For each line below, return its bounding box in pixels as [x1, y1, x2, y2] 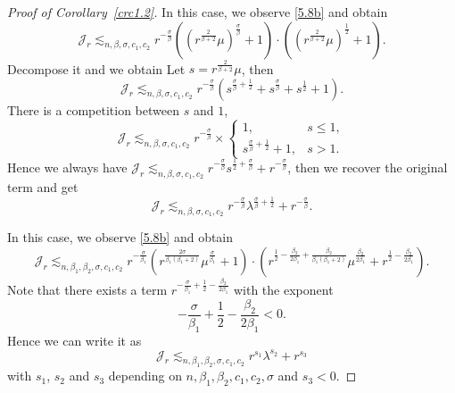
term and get [7, 178, 79, 196]
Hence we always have [7, 157, 128, 176]
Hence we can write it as [7, 330, 142, 349]
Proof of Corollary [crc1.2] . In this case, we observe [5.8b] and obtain [7, 3, 388, 21]
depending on [108, 366, 182, 385]
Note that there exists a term [7, 280, 168, 299]
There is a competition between [7, 100, 179, 119]
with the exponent [233, 280, 334, 299]
